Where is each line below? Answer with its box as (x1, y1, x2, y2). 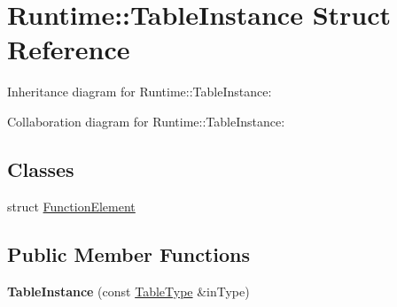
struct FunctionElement (7, 196, 136, 215)
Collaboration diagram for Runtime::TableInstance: (7, 111, 285, 130)
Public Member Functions (7, 240, 250, 267)
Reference (7, 31, 130, 67)
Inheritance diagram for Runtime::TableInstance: (7, 82, 272, 101)
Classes (7, 155, 74, 182)
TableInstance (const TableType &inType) (7, 281, 250, 300)
